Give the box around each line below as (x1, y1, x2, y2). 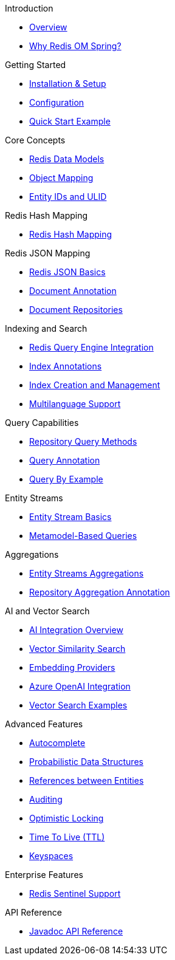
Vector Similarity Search (29, 643, 126, 654)
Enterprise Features (5, 869, 83, 880)
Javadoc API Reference (29, 926, 123, 936)
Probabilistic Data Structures (29, 756, 143, 767)
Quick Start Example (29, 116, 111, 126)
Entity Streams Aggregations (29, 568, 144, 578)
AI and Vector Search (5, 606, 90, 616)
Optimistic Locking (29, 813, 104, 823)
